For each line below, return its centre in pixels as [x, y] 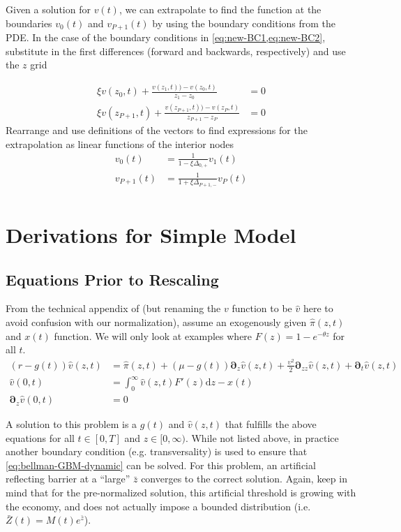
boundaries [29, 23]
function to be [262, 308]
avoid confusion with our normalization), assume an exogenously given [156, 322]
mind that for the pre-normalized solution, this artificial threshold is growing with [181, 493]
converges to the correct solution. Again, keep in [244, 479]
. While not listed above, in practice [262, 437]
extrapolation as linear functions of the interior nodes [120, 143]
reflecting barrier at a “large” [68, 479]
